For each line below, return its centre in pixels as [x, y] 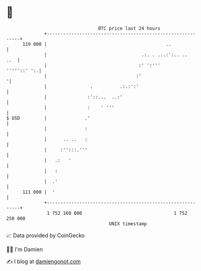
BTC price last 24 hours [129, 28]
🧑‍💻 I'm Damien [25, 249]
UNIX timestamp [128, 224]
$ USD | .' [48, 118]
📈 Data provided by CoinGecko [46, 235]
